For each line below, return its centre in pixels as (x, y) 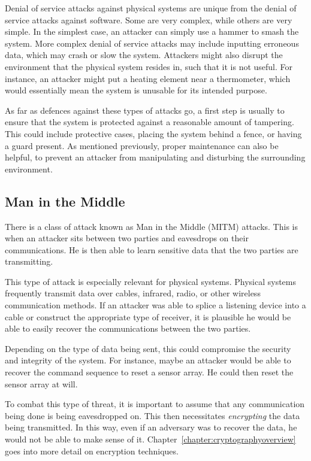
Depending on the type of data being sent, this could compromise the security (148, 348)
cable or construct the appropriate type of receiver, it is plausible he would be (148, 316)
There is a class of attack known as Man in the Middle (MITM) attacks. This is (151, 226)
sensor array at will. (41, 383)
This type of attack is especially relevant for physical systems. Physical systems (150, 281)
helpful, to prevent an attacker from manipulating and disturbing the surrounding (155, 157)
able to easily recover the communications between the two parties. (128, 328)
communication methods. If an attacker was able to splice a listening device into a (155, 305)
